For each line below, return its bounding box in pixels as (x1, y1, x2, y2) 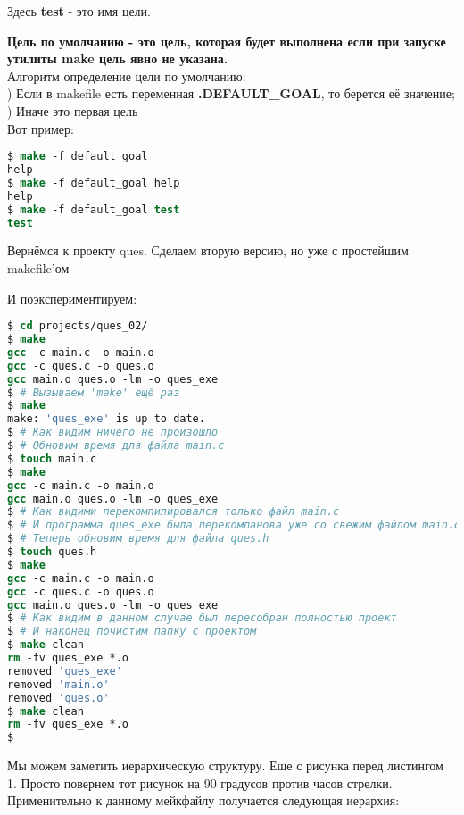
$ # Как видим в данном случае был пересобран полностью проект (7, 611, 397, 625)
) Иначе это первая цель (7, 101, 138, 120)
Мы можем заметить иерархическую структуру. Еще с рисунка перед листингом (7, 756, 443, 775)
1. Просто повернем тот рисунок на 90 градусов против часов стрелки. (7, 773, 393, 792)
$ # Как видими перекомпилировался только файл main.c (7, 505, 340, 519)
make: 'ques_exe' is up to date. (7, 412, 205, 426)
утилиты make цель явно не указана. (7, 49, 228, 68)
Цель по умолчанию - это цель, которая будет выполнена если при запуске (7, 31, 446, 50)
